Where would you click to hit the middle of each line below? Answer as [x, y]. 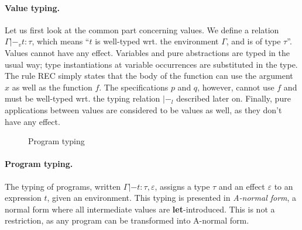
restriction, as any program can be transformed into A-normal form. [127, 220]
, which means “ [61, 41]
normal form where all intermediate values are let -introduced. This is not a [140, 209]
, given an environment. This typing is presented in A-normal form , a [172, 198]
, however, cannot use [236, 87]
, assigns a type [182, 186]
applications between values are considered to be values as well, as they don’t [143, 109]
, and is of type [253, 41]
